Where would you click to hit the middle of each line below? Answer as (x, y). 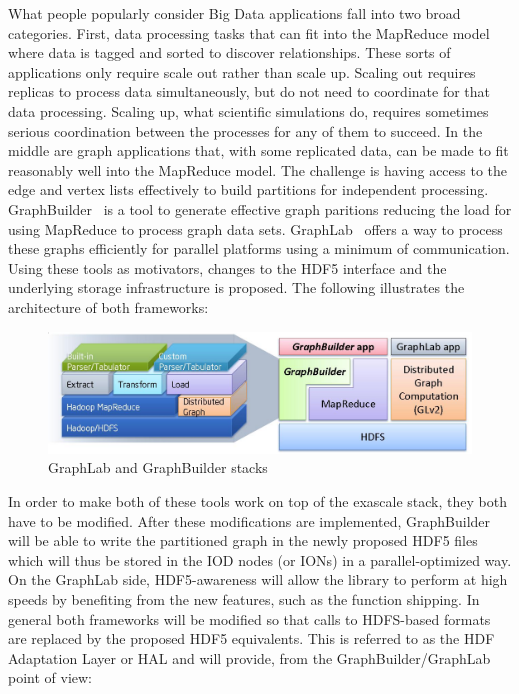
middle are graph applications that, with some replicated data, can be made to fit (258, 150)
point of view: (50, 677)
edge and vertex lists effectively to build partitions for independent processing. (248, 189)
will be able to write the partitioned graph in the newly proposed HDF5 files (243, 540)
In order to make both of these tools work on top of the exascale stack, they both (257, 500)
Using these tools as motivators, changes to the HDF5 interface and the (227, 267)
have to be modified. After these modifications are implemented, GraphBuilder (249, 520)
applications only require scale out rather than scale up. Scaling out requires (242, 71)
